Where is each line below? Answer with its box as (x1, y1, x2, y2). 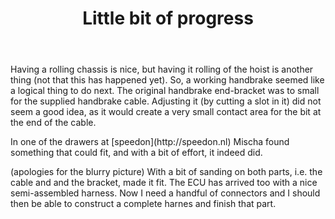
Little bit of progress (82, 7, 254, 30)
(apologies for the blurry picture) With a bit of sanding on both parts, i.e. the (10, 166, 323, 178)
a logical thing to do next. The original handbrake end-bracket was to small (10, 85, 320, 97)
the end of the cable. (10, 117, 97, 129)
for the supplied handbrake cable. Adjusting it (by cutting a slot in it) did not (10, 95, 322, 107)
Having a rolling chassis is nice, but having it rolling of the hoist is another (10, 63, 314, 76)
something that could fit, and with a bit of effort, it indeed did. (10, 147, 263, 159)
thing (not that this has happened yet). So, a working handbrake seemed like (10, 74, 325, 86)
